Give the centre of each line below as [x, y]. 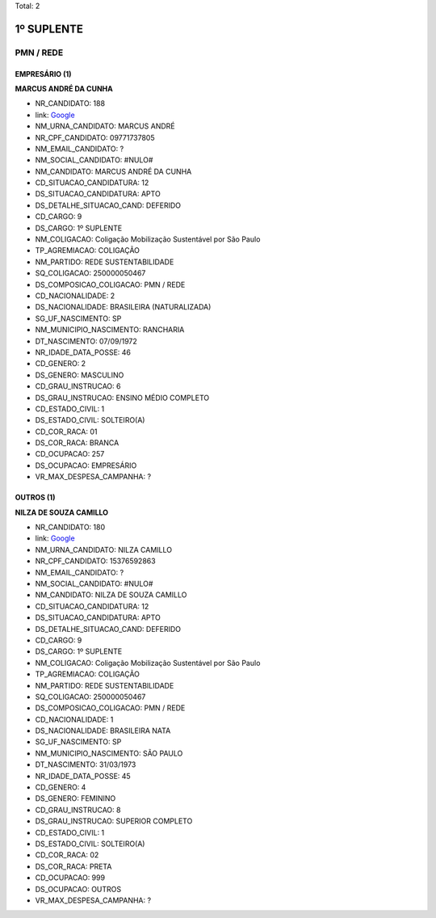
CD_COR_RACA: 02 [67, 855]
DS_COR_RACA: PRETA [73, 866]
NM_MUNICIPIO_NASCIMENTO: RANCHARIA [110, 330]
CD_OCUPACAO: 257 [70, 454]
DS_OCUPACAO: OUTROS [78, 889]
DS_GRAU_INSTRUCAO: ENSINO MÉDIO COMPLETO [122, 398]
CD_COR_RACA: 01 [66, 432]
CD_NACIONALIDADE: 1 [74, 719]
